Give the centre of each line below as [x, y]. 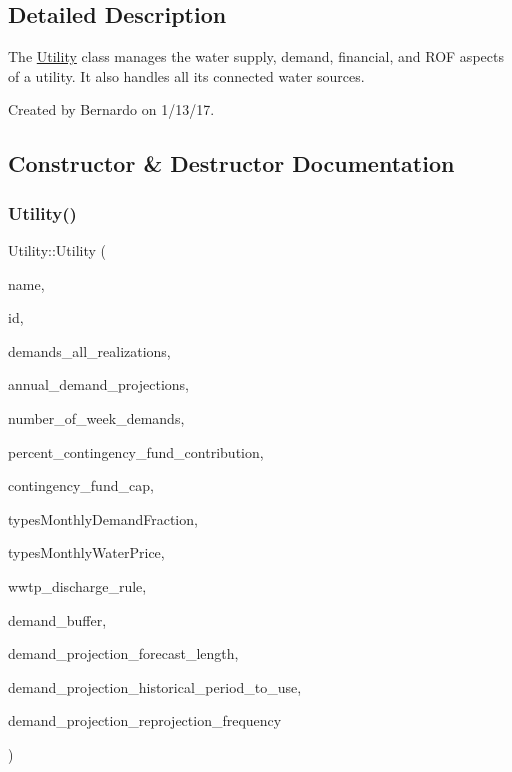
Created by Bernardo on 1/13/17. [111, 109]
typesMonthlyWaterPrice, [86, 552]
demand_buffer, [57, 619]
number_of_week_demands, [96, 417]
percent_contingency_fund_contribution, [136, 451]
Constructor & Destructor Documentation [231, 163]
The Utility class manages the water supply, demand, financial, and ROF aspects [256, 56]
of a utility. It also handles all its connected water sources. [186, 75]
